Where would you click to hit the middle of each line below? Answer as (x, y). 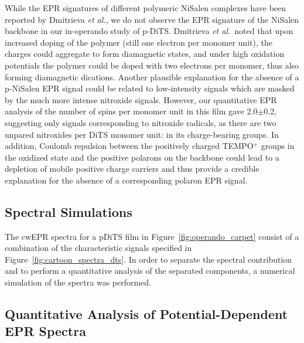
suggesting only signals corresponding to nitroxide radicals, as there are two (141, 122)
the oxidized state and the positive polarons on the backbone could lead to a (142, 157)
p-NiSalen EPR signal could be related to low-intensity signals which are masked (150, 88)
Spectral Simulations (69, 211)
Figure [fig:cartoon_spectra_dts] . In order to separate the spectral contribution (148, 259)
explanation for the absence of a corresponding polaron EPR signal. (126, 180)
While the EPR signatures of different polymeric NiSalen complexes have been (146, 8)
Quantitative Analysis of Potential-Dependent (146, 314)
